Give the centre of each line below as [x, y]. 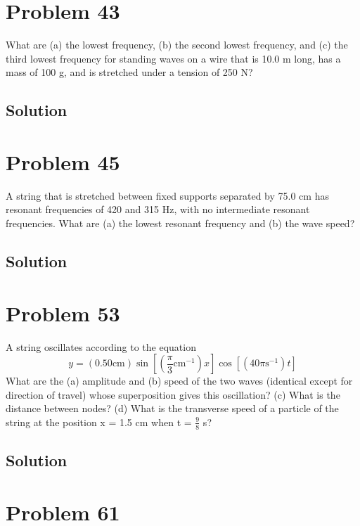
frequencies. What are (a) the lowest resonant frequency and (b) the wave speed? [180, 223]
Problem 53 [63, 313]
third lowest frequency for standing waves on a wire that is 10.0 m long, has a [173, 58]
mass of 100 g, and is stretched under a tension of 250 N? [129, 72]
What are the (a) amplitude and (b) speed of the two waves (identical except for [179, 381]
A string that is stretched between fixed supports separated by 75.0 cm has [167, 195]
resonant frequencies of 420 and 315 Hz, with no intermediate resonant [158, 209]
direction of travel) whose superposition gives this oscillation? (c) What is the [173, 394]
